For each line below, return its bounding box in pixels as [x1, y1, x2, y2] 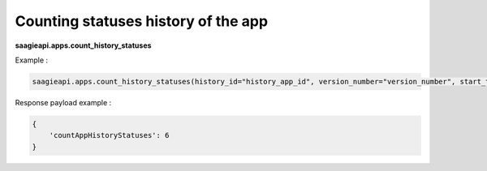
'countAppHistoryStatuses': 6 [49, 130, 170, 140]
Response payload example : [15, 97, 112, 107]
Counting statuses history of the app [15, 12, 268, 30]
